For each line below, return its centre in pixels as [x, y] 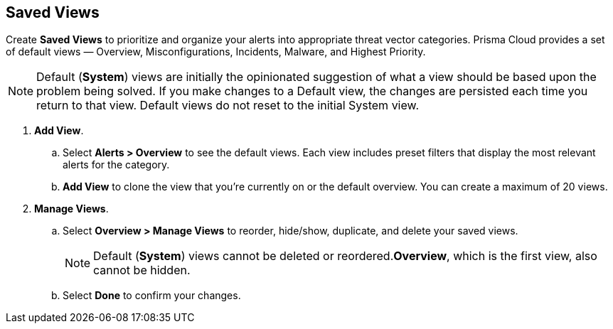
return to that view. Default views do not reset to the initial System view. [228, 106]
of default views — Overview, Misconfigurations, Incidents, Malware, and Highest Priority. [216, 52]
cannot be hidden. [142, 270]
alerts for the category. [116, 165]
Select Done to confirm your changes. [152, 296]
